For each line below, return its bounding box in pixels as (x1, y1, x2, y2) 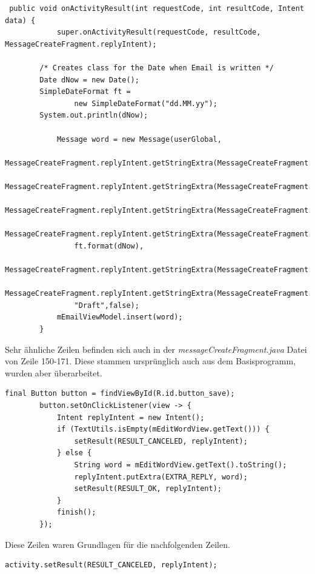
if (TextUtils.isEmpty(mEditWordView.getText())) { (56, 425, 270, 434)
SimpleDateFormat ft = (39, 87, 131, 96)
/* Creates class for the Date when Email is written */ (39, 63, 274, 72)
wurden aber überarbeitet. (5, 366, 102, 379)
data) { (5, 16, 36, 25)
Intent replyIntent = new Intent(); (56, 413, 205, 422)
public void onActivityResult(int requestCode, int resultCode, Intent (9, 4, 304, 13)
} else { (56, 449, 92, 458)
